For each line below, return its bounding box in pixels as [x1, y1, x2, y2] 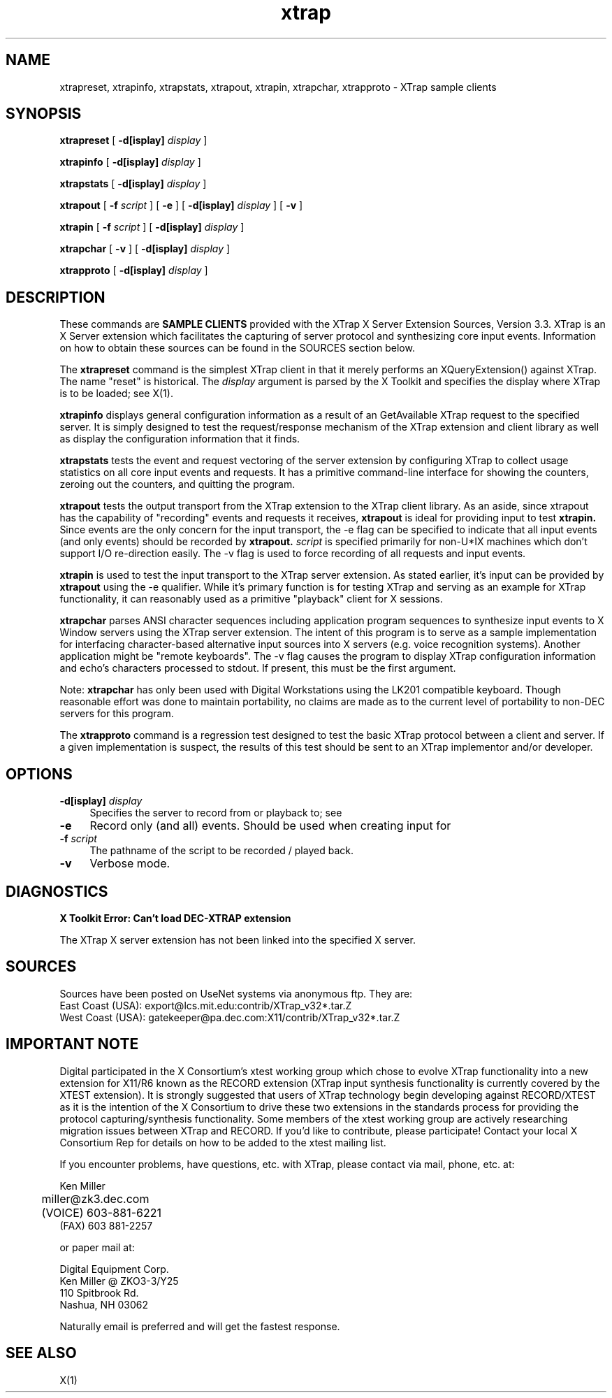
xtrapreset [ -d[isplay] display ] [59, 134, 207, 147]
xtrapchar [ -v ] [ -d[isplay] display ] [59, 243, 231, 255]
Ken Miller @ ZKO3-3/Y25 [59, 1274, 179, 1287]
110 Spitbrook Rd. [59, 1286, 139, 1299]
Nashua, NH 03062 [59, 1298, 148, 1311]
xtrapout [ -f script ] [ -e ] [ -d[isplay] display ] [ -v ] [59, 199, 303, 212]
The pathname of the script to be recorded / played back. [89, 844, 354, 857]
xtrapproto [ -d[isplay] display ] [59, 264, 208, 277]
